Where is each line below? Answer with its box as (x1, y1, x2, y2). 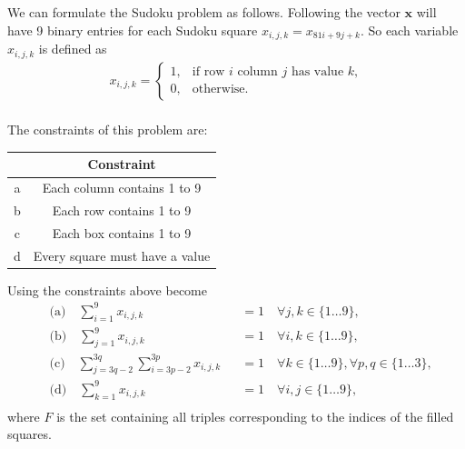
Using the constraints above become (7, 280, 207, 299)
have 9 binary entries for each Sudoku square (7, 20, 258, 39)
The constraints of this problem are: (7, 120, 208, 139)
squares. (7, 424, 52, 444)
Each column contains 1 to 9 (42, 178, 202, 197)
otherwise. (192, 83, 249, 96)
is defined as (38, 39, 107, 58)
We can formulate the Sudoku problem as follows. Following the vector (7, 3, 401, 22)
